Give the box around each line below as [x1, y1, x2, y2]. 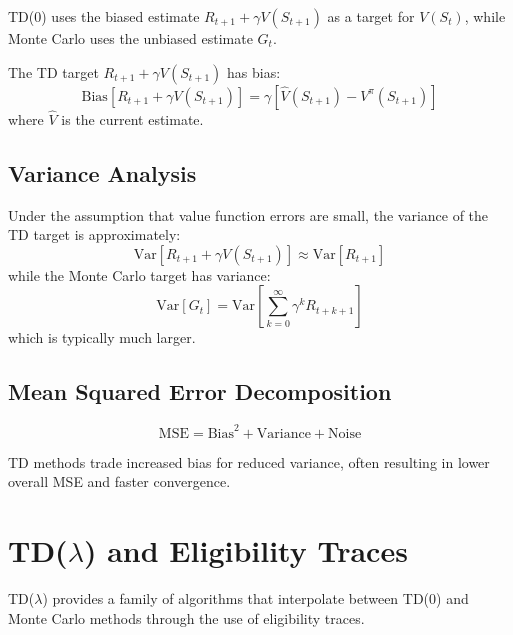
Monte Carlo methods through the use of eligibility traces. [8, 607, 365, 628]
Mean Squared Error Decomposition [8, 376, 392, 407]
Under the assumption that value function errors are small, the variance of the [8, 204, 489, 225]
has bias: [227, 61, 281, 82]
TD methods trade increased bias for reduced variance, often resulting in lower [8, 451, 490, 472]
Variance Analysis [8, 157, 197, 188]
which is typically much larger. [8, 327, 196, 348]
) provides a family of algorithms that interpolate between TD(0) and [42, 588, 469, 608]
